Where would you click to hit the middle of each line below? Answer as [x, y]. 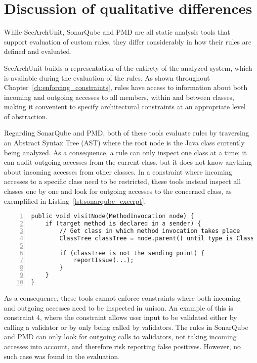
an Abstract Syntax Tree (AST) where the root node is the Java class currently [124, 143]
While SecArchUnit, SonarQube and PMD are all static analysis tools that [117, 32]
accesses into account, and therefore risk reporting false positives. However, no [123, 346]
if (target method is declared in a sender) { [123, 224]
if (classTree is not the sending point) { [132, 253]
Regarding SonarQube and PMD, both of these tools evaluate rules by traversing [127, 133]
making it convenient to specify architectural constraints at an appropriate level [125, 107]
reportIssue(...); [104, 260]
